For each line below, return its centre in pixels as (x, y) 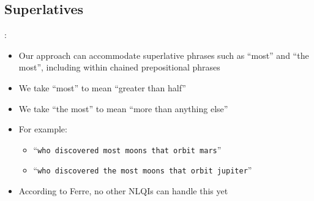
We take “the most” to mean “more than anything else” (123, 108)
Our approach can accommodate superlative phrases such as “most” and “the (164, 55)
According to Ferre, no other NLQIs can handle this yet (123, 191)
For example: (43, 129)
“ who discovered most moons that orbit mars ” (127, 149)
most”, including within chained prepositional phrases (119, 67)
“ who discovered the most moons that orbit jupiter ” (143, 170)
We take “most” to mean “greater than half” (102, 87)
